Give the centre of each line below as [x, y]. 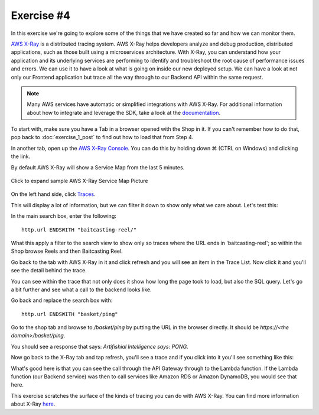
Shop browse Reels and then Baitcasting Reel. [67, 251]
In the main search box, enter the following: [64, 216]
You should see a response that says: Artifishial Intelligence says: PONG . [100, 346]
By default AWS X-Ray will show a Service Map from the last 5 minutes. [98, 167]
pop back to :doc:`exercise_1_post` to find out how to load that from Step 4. [102, 137]
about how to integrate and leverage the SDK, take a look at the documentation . [124, 112]
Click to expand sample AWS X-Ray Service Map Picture [79, 181]
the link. [21, 156]
